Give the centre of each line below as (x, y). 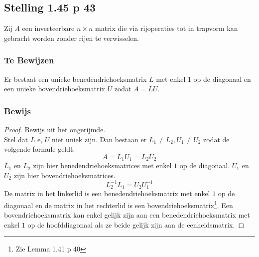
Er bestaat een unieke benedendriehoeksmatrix (75, 79)
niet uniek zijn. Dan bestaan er (99, 139)
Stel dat (16, 139)
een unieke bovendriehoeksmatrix (55, 89)
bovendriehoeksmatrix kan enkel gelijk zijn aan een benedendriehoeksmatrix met (127, 215)
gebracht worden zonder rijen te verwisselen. (71, 38)
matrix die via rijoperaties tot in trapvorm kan (166, 28)
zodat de (216, 139)
